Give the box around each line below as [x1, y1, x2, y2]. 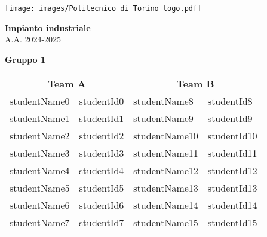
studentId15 [207, 215, 257, 230]
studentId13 [207, 181, 257, 195]
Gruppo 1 [5, 53, 46, 65]
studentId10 [207, 129, 257, 143]
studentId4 [79, 163, 124, 178]
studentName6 [10, 198, 70, 212]
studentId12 [207, 163, 257, 178]
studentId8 [207, 94, 253, 108]
